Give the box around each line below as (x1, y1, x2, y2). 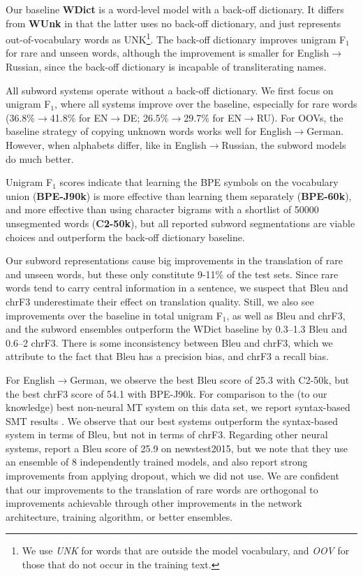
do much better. (6, 151, 74, 166)
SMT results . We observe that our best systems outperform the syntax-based (6, 413, 339, 428)
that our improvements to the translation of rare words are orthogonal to (6, 482, 318, 496)
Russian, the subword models (221, 138, 346, 152)
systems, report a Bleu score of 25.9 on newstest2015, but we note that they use (6, 440, 348, 455)
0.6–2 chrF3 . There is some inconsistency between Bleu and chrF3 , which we (6, 335, 333, 350)
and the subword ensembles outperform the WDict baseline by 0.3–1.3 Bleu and (6, 322, 348, 336)
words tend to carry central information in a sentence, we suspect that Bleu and (6, 280, 348, 295)
